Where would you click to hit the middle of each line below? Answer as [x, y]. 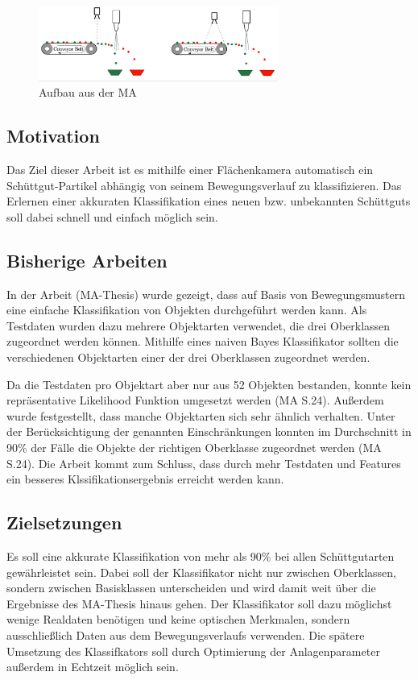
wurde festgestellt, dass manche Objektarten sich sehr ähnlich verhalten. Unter [201, 415]
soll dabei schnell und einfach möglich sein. [112, 216]
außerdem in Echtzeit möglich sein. [93, 667]
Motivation [53, 136]
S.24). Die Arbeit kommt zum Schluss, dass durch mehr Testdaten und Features [204, 463]
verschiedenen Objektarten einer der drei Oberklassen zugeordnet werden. [188, 357]
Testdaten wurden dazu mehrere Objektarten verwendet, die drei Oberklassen [199, 325]
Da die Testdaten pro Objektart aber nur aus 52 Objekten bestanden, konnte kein [209, 384]
